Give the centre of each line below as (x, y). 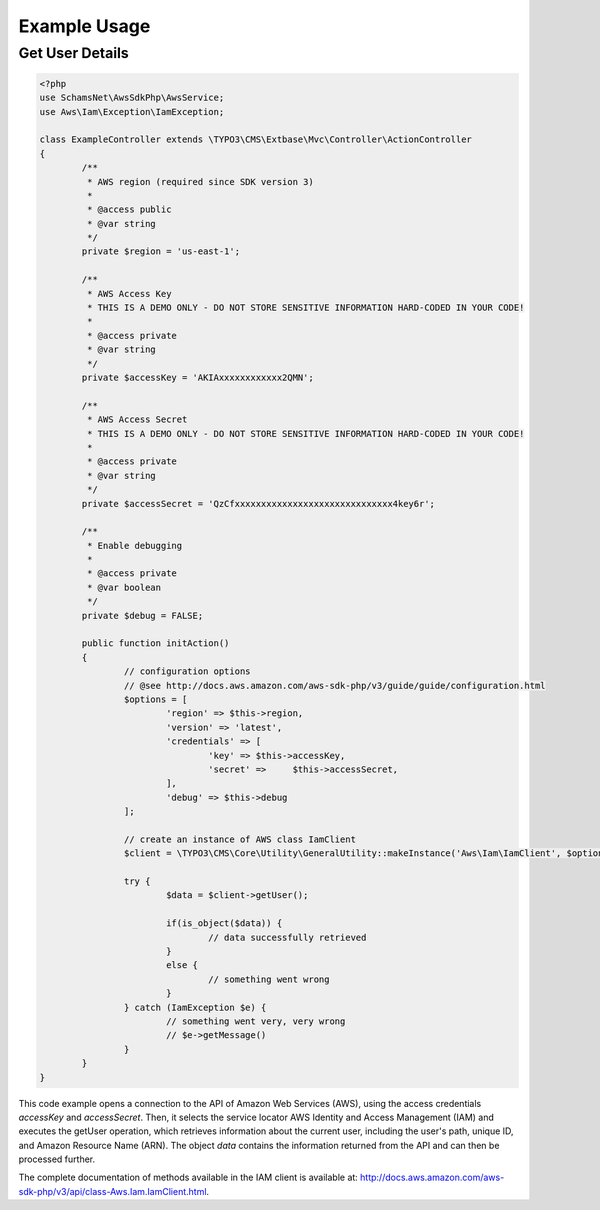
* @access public (129, 209)
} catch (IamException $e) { (195, 1007)
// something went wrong (269, 979)
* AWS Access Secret (137, 419)
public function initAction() (155, 643)
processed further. (57, 1159)
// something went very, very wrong (255, 1021)
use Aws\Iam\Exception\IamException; (132, 111)
